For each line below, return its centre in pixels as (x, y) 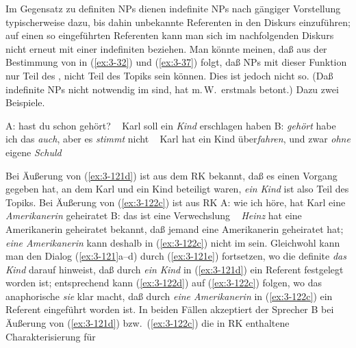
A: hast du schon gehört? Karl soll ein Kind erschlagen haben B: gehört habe (171, 125)
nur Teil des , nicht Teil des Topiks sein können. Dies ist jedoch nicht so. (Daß (169, 75)
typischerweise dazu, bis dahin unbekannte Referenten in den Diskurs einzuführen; (178, 22)
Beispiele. (25, 102)
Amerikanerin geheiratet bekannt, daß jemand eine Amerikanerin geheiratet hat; (175, 228)
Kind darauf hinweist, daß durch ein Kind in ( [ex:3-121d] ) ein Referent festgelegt (175, 269)
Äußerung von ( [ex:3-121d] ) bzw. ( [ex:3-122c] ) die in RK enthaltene (148, 323)
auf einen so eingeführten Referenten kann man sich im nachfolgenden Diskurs (170, 35)
